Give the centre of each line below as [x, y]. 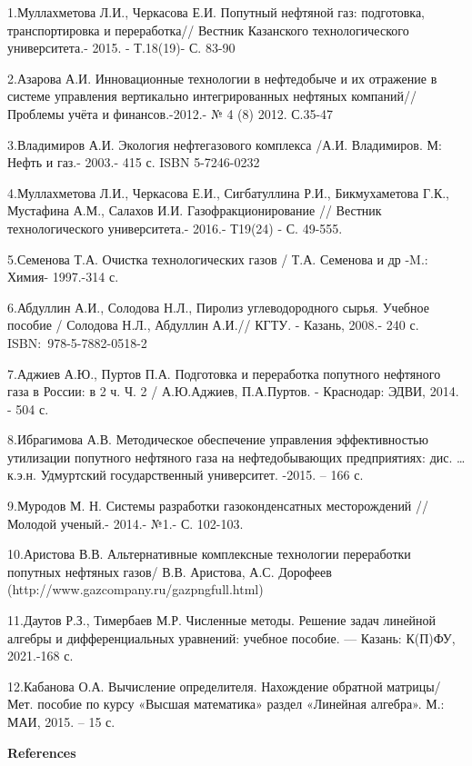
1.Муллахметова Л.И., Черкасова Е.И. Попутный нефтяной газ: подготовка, [216, 12]
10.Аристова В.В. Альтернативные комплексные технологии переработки [209, 554]
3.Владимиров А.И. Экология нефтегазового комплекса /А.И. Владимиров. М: [225, 144]
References [42, 752]
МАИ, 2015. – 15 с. [61, 721]
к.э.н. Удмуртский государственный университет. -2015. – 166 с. [186, 475]
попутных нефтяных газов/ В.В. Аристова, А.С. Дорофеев [170, 571]
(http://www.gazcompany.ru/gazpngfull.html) [136, 589]
